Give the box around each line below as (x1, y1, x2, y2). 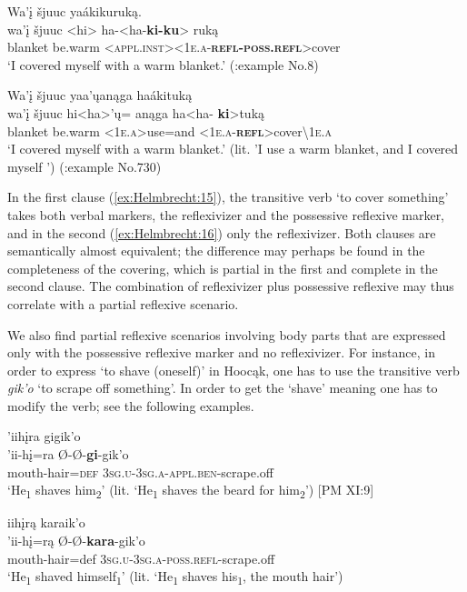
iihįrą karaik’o (7, 513, 85, 532)
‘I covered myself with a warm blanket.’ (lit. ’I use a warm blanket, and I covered (7, 139, 459, 158)
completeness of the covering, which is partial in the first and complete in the (7, 258, 438, 277)
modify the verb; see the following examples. (7, 396, 254, 415)
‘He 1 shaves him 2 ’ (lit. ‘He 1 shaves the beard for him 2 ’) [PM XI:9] (7, 480, 374, 502)
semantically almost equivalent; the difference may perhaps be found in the (7, 241, 425, 260)
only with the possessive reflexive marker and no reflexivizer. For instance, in (7, 343, 435, 362)
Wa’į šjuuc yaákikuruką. (7, 2, 142, 20)
